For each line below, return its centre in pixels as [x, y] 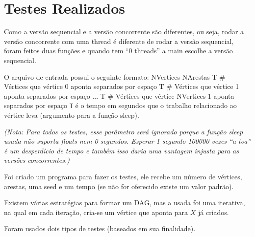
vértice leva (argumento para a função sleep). [72, 115]
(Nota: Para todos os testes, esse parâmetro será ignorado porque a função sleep [124, 131]
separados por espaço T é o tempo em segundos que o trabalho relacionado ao [120, 105]
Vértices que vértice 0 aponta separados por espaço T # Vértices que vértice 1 [122, 86]
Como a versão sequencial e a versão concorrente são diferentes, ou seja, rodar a [124, 32]
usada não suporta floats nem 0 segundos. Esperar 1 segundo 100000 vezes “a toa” [127, 141]
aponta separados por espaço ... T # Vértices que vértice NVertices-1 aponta [119, 96]
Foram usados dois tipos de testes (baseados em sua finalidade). [100, 228]
